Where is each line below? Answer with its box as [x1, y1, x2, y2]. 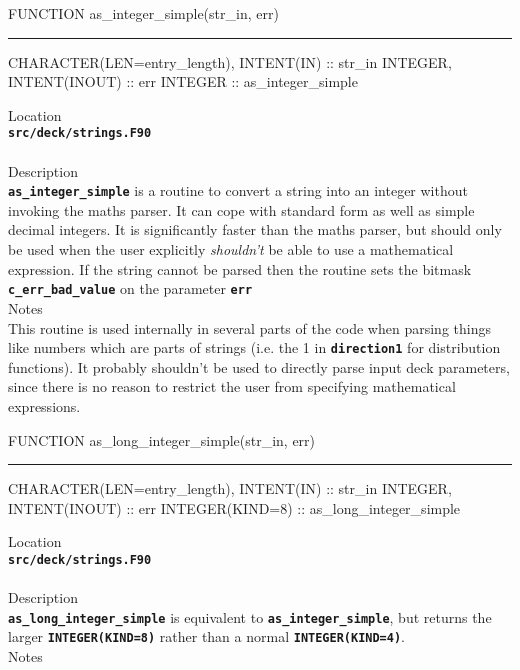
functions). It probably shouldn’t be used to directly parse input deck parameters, [8, 356, 510, 377]
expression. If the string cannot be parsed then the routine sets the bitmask [8, 258, 472, 279]
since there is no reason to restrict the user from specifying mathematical [8, 376, 456, 397]
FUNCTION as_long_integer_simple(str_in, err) [8, 429, 316, 450]
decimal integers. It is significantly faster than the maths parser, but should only [8, 219, 502, 240]
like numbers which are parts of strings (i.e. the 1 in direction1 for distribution [8, 337, 501, 358]
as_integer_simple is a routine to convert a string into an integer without [8, 180, 468, 201]
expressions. [8, 395, 81, 416]
